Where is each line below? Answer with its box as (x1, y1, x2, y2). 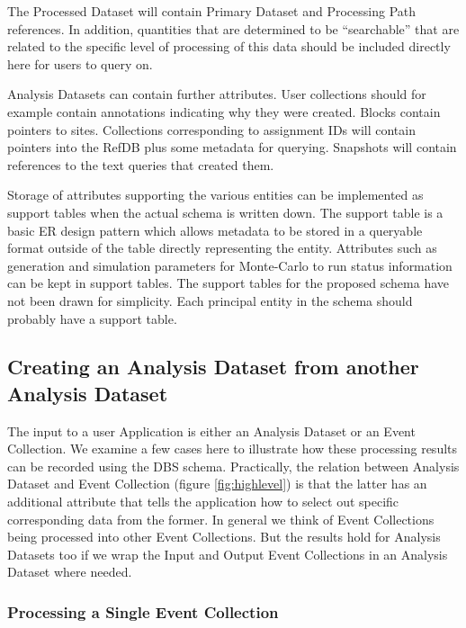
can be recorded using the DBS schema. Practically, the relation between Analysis (7, 456, 460, 475)
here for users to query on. (7, 54, 153, 73)
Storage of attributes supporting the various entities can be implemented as (7, 185, 424, 204)
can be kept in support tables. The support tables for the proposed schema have (7, 274, 450, 292)
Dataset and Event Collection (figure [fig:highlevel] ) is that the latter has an (7, 474, 427, 493)
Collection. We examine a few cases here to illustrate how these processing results (7, 439, 458, 458)
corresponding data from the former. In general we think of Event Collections (7, 509, 435, 528)
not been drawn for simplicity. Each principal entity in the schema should (7, 291, 413, 310)
